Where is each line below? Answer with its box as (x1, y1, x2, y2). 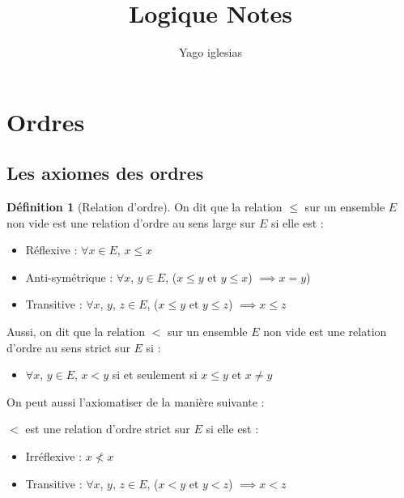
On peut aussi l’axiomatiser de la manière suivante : (6, 393, 265, 410)
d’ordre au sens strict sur (6, 338, 130, 355)
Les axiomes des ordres (6, 160, 204, 185)
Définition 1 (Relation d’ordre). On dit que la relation (6, 198, 283, 215)
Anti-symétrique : (25, 268, 113, 285)
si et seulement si (112, 366, 198, 383)
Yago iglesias (179, 44, 242, 61)
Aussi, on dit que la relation (6, 323, 145, 340)
